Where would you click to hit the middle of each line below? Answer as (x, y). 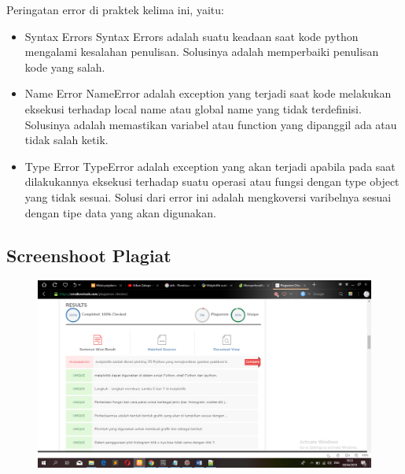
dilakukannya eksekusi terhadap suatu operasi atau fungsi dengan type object (212, 181)
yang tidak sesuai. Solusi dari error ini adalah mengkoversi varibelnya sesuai (208, 196)
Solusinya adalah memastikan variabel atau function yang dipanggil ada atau (211, 124)
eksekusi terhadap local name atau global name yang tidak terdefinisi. (193, 108)
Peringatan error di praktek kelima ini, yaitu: (115, 9)
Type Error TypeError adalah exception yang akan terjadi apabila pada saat (210, 166)
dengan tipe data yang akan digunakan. (120, 212)
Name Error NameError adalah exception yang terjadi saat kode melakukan (208, 93)
